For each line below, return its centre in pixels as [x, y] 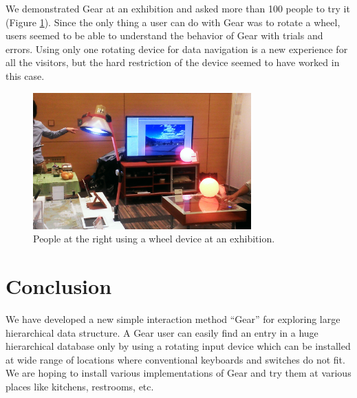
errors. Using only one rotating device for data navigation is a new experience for [177, 49]
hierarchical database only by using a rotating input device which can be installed [178, 346]
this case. [25, 75]
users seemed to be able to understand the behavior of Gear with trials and [164, 35]
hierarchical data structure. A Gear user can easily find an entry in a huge [162, 332]
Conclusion [59, 286]
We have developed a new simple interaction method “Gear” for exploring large [173, 319]
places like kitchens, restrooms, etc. [80, 387]
